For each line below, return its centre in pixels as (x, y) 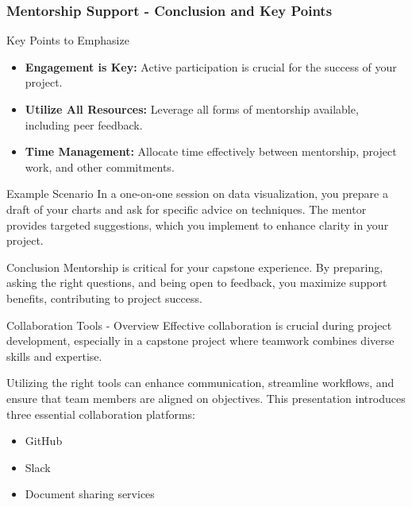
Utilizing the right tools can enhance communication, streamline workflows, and (200, 383)
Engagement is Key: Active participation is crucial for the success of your (211, 66)
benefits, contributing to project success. (104, 298)
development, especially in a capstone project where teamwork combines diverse (200, 341)
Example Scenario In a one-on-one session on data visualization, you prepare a (197, 194)
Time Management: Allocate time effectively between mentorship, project (211, 151)
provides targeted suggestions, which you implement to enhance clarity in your (198, 224)
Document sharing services (90, 494)
